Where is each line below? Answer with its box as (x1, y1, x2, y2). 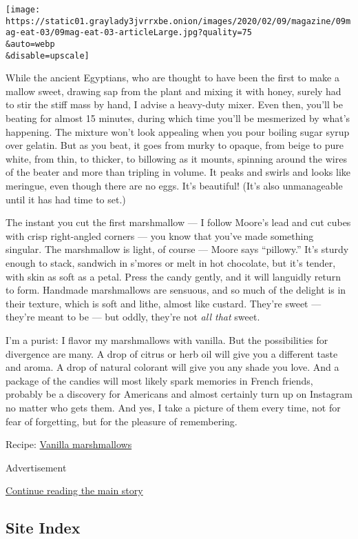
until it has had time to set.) (6, 192, 126, 206)
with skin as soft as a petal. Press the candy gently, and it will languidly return (6, 269, 341, 283)
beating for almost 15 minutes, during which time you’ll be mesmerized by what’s (6, 111, 350, 125)
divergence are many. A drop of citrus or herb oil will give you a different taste (6, 346, 338, 360)
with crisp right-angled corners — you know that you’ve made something (6, 228, 314, 243)
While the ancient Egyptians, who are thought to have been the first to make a (6, 70, 339, 85)
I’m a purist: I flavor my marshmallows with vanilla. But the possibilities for (6, 332, 328, 347)
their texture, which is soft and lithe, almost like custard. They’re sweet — (6, 296, 322, 310)
